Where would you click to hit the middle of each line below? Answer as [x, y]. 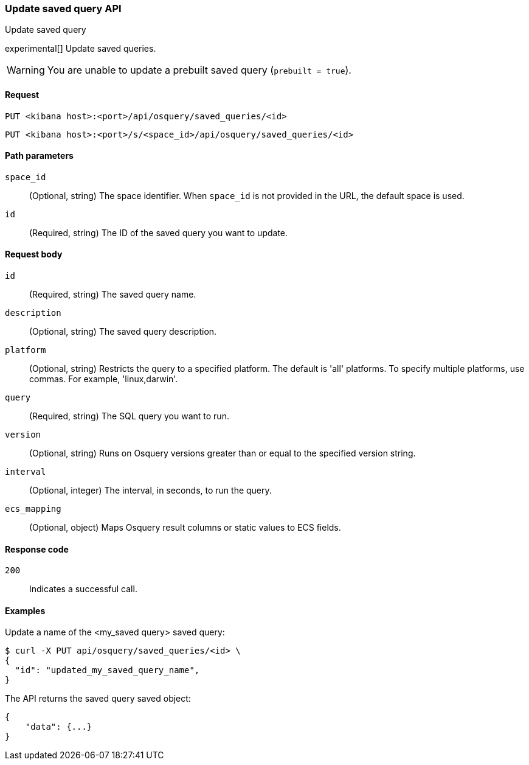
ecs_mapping [33, 509]
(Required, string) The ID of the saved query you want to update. [159, 232]
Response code [37, 549]
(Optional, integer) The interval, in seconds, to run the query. [150, 491]
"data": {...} [59, 727]
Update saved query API [63, 9]
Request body [34, 254]
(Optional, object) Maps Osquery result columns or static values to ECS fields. [185, 528]
